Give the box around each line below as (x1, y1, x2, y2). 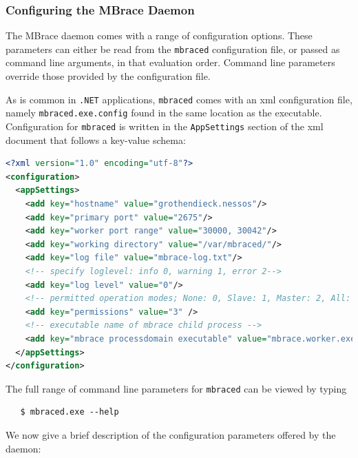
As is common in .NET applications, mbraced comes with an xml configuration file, (6, 92, 352, 106)
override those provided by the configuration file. (6, 69, 211, 83)
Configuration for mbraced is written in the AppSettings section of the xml (6, 118, 324, 133)
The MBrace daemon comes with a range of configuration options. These (6, 28, 313, 43)
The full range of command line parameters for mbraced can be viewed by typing (6, 381, 347, 395)
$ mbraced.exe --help (20, 407, 119, 417)
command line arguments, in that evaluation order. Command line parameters (6, 55, 335, 70)
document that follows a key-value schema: (6, 132, 186, 147)
